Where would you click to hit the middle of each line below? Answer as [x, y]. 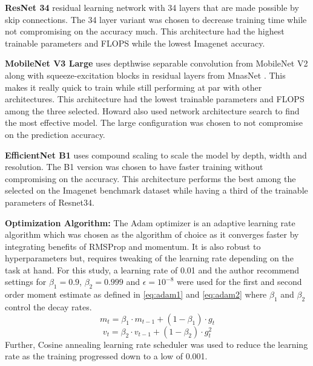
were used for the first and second [239, 282]
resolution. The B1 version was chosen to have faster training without [134, 167]
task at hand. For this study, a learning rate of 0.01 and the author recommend [152, 270]
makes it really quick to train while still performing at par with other [133, 87]
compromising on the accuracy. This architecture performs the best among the [150, 178]
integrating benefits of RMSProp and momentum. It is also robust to [133, 246]
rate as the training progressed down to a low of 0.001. [106, 356]
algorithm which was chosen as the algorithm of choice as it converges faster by [152, 234]
